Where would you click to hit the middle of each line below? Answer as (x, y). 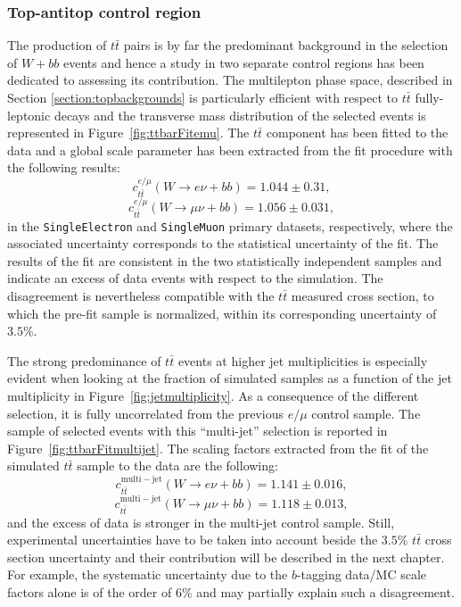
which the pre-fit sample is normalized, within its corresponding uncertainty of (222, 313)
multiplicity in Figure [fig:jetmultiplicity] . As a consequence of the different (213, 395)
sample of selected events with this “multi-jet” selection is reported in (198, 431)
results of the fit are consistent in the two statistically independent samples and (225, 260)
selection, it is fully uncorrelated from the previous (145, 413)
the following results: (64, 167)
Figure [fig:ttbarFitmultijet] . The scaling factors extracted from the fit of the (218, 448)
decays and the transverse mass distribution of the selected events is (240, 115)
